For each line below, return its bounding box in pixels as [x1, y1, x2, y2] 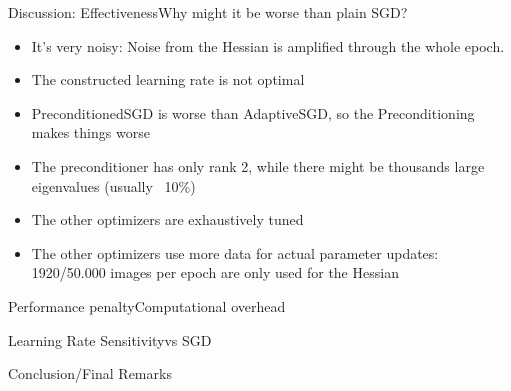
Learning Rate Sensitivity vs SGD [8, 329, 212, 350]
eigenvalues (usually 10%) [31, 175, 196, 196]
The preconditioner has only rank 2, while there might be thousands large [31, 155, 485, 176]
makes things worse [31, 122, 150, 143]
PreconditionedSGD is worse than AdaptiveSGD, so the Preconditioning [31, 102, 475, 123]
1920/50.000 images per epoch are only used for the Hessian [31, 262, 399, 283]
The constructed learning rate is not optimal [31, 69, 305, 90]
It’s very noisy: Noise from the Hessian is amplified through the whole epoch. [31, 35, 505, 56]
